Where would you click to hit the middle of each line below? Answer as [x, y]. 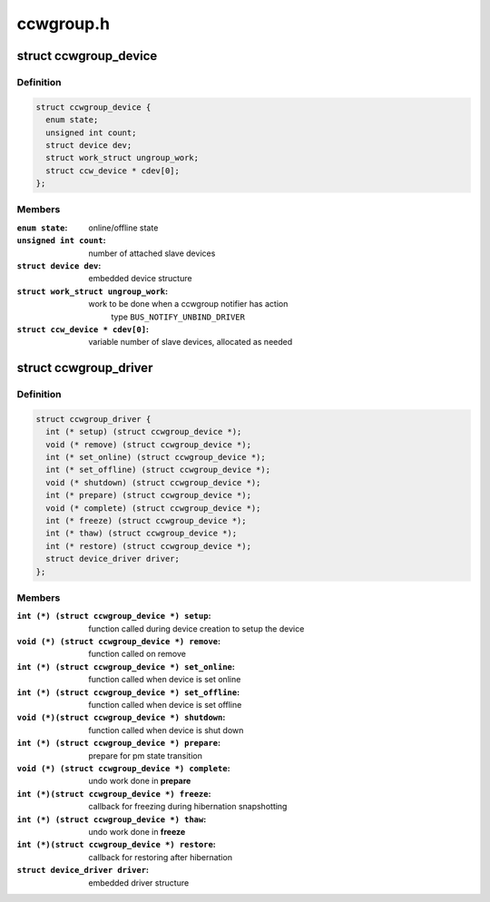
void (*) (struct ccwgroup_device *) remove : [119, 642]
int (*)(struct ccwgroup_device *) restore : [117, 845]
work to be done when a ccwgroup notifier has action [188, 304]
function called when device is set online [165, 680]
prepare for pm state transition [146, 755]
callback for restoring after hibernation [161, 857]
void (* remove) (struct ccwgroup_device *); [148, 444]
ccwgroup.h [64, 24]
